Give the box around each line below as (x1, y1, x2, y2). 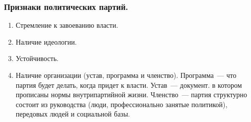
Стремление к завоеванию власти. (15, 20, 118, 30)
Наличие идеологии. (15, 36, 77, 47)
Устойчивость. (15, 53, 59, 63)
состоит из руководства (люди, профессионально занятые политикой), (15, 99, 228, 109)
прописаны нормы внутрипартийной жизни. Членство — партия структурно (15, 89, 247, 100)
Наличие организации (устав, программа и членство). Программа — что (15, 70, 237, 80)
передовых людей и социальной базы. (15, 109, 130, 119)
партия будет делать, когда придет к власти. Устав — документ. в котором (15, 79, 242, 90)
